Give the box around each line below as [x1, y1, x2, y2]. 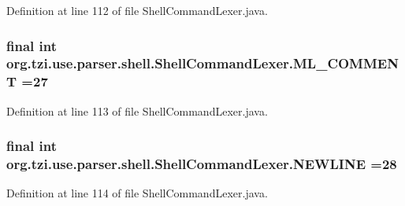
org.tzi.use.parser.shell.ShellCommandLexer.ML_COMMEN [6, 53, 399, 73]
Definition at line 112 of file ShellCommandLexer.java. [6, 2, 268, 18]
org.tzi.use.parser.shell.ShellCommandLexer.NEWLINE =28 [6, 154, 397, 174]
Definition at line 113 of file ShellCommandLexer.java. [6, 102, 268, 119]
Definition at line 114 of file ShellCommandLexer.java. [6, 185, 268, 201]
